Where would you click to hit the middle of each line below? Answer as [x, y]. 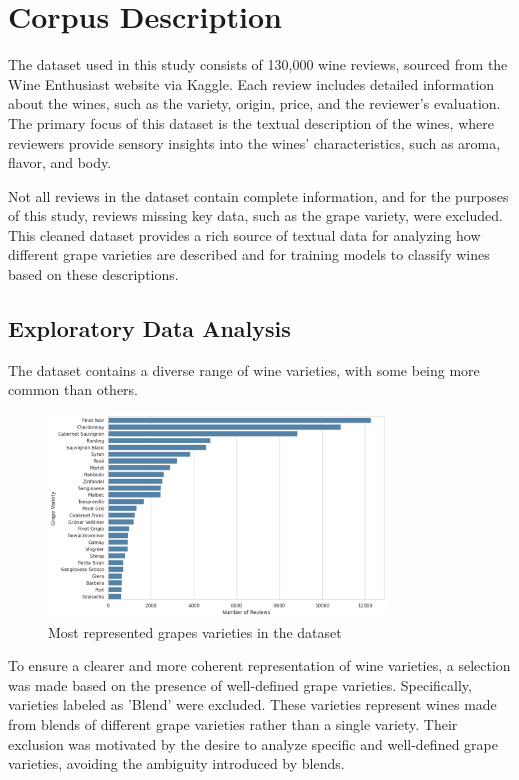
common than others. [73, 389]
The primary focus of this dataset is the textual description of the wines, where [251, 122]
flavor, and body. [60, 162]
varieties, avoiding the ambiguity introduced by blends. [176, 763]
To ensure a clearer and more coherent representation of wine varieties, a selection [259, 665]
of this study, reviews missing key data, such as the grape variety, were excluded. [255, 215]
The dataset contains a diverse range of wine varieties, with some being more [244, 369]
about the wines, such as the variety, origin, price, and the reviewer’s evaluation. [254, 103]
